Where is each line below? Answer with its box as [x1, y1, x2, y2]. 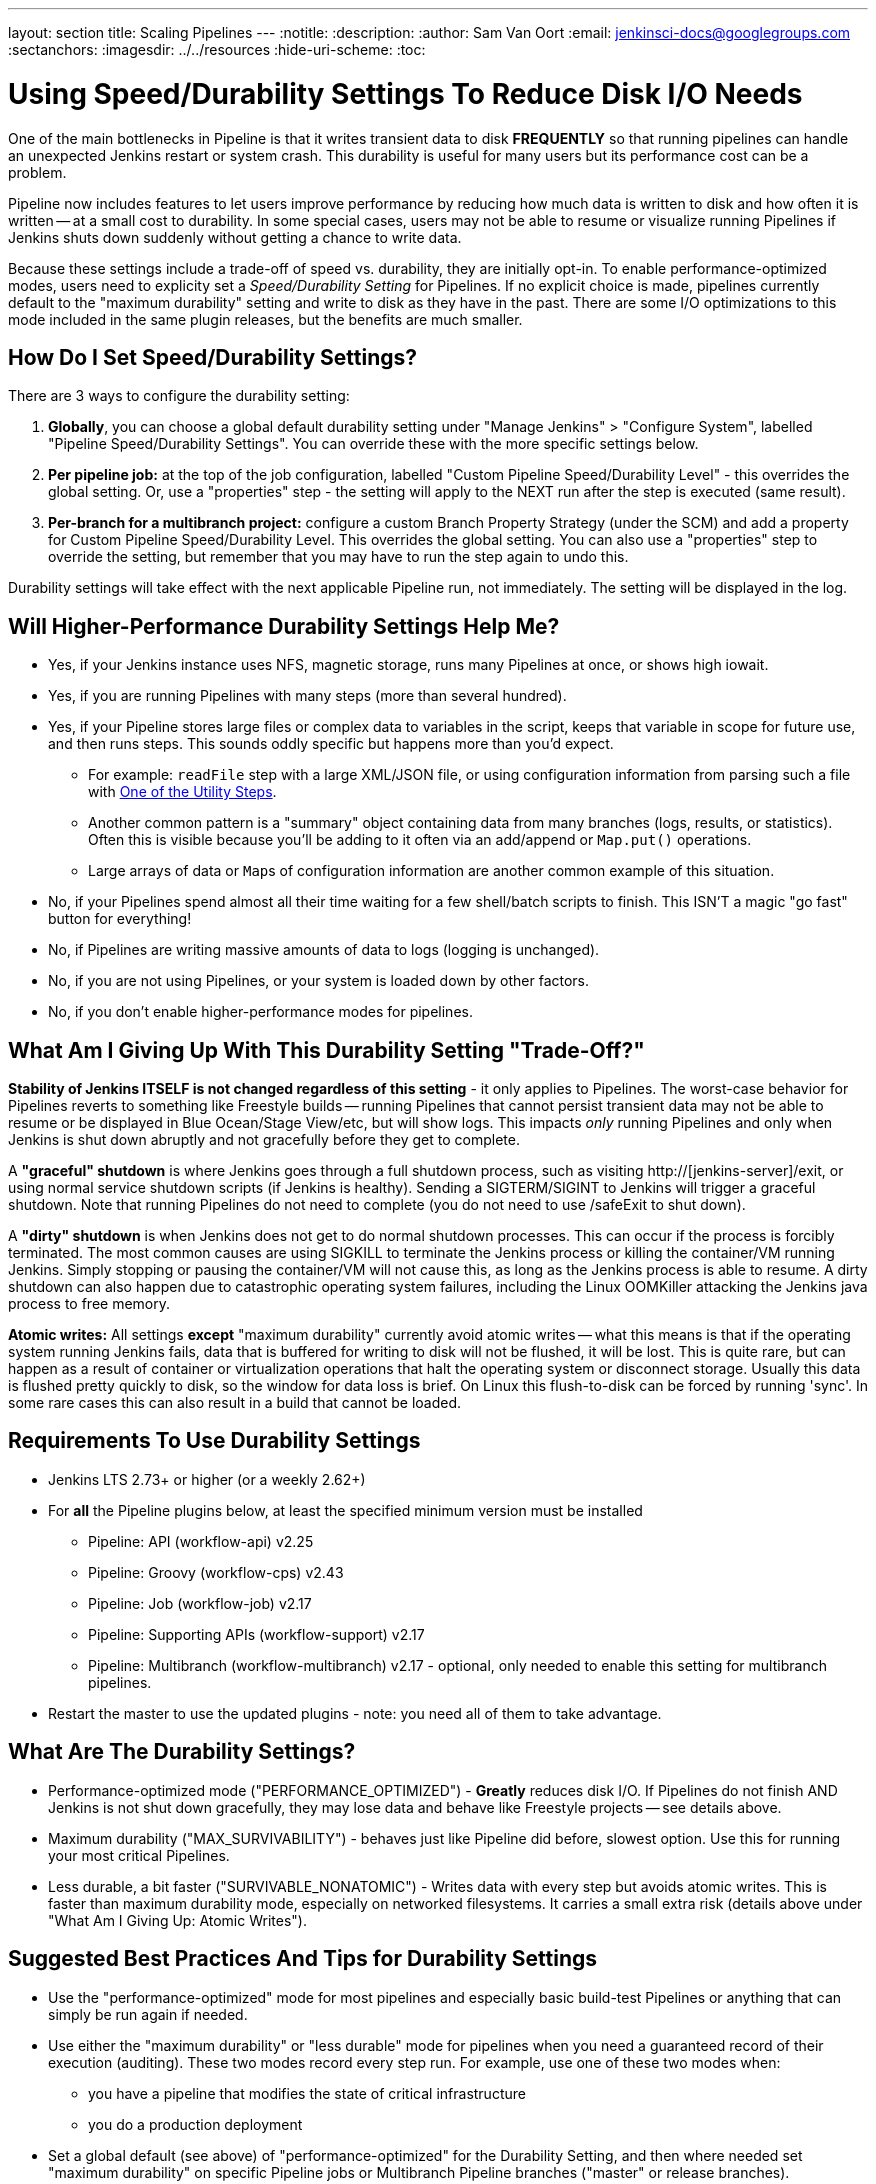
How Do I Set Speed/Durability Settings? [8, 344, 418, 370]
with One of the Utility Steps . [88, 783, 277, 801]
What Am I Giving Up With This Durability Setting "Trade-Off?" [8, 1037, 645, 1063]
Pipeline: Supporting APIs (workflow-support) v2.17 [88, 1625, 425, 1643]
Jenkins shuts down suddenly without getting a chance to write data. [8, 228, 462, 246]
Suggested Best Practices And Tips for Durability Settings [8, 1946, 598, 1972]
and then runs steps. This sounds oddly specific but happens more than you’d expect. [48, 735, 614, 753]
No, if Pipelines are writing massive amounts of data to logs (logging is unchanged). [48, 941, 600, 959]
